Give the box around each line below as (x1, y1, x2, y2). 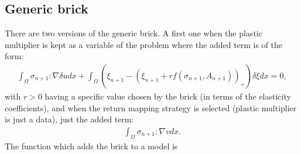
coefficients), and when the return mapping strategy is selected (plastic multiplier (5, 101, 297, 114)
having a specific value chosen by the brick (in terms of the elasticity (45, 90, 291, 102)
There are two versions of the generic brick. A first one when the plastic (5, 27, 262, 39)
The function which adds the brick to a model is (5, 139, 178, 152)
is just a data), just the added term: (5, 113, 134, 125)
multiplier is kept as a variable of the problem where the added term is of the (5, 38, 283, 50)
